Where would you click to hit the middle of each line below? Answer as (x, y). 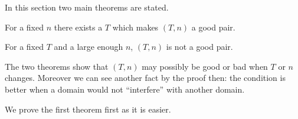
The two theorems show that (57, 66)
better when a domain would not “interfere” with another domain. (125, 89)
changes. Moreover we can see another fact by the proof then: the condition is (145, 78)
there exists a (78, 27)
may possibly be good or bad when (205, 66)
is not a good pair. (199, 47)
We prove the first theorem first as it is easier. (88, 109)
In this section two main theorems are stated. (87, 7)
